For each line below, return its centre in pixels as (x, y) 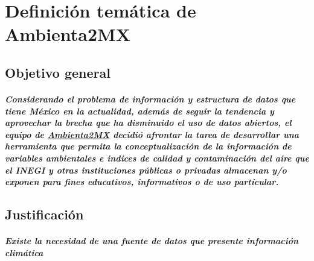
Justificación (44, 214)
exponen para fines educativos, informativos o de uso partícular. (142, 182)
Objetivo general (58, 72)
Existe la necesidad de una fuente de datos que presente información (152, 241)
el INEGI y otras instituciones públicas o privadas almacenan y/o (146, 170)
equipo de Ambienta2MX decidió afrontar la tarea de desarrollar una (152, 134)
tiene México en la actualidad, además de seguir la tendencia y (139, 111)
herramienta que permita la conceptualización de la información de (148, 146)
